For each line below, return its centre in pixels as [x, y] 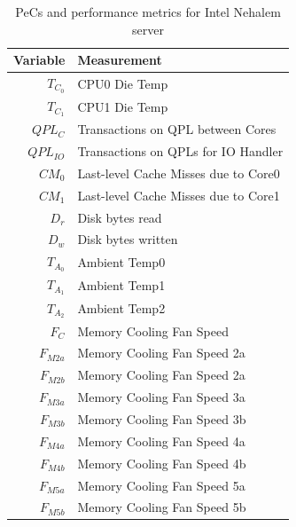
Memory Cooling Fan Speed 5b [162, 507]
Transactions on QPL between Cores [177, 129]
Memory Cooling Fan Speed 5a [161, 485]
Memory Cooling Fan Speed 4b [162, 463]
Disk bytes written [128, 239]
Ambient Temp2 [121, 308]
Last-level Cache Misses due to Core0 [179, 173]
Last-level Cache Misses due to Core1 [179, 195]
